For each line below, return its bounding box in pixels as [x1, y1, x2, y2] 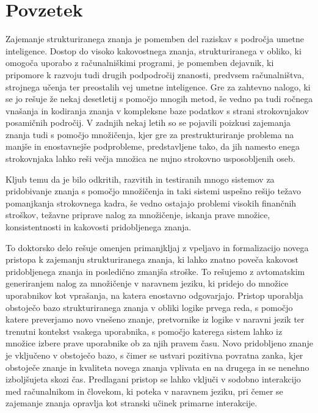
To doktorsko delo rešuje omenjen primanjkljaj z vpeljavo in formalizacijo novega [5, 241, 309, 254]
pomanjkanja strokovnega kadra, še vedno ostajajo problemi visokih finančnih [5, 196, 297, 209]
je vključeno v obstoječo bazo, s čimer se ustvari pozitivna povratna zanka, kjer [5, 348, 303, 361]
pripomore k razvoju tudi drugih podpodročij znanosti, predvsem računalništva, [5, 68, 305, 81]
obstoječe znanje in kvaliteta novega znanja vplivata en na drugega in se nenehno [5, 360, 309, 373]
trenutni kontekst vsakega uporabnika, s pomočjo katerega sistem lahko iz [5, 324, 283, 337]
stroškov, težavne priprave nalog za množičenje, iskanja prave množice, [5, 208, 270, 221]
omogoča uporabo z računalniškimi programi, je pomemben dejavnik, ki [5, 56, 274, 69]
